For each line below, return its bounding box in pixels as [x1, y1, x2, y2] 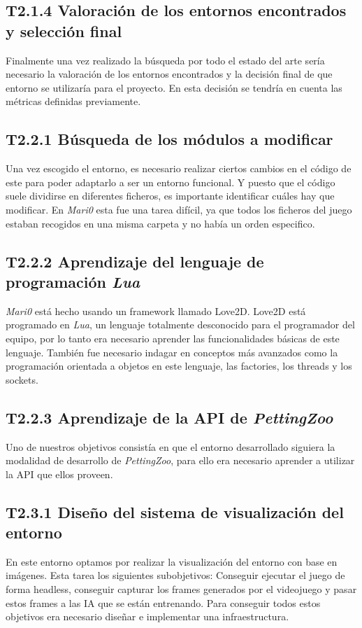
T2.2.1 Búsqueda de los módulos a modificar [6, 128, 333, 150]
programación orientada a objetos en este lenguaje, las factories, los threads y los [6, 358, 352, 373]
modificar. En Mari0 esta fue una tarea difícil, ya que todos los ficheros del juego [6, 202, 352, 216]
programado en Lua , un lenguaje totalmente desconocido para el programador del [6, 317, 355, 332]
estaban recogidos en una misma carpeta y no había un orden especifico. [6, 216, 315, 230]
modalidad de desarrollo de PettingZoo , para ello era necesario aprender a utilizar [6, 453, 355, 468]
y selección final [6, 20, 122, 41]
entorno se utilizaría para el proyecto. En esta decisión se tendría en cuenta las [6, 80, 342, 95]
